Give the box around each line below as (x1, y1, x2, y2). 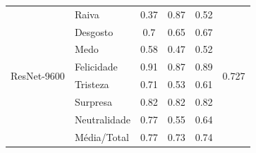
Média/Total (74, 129, 129, 144)
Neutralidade (74, 111, 130, 126)
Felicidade (74, 59, 118, 74)
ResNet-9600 (11, 68, 65, 82)
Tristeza (74, 77, 109, 92)
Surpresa (74, 94, 112, 109)
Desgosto (74, 24, 114, 39)
